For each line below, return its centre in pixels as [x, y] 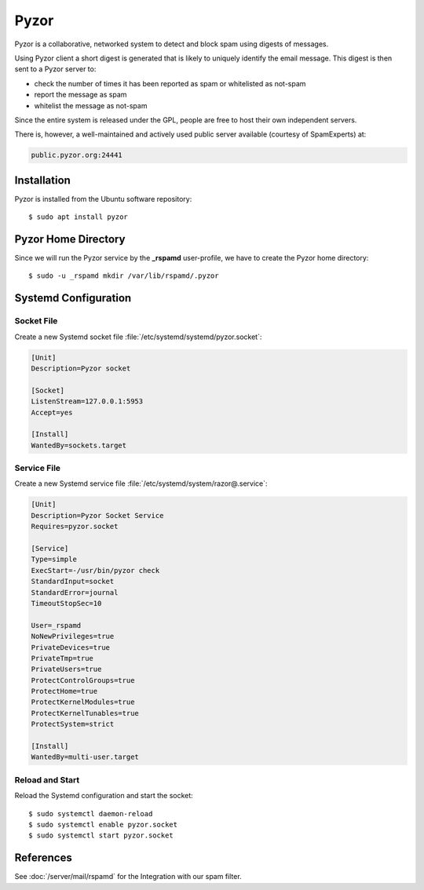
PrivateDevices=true [70, 647]
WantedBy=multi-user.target [85, 757]
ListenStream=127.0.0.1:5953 [87, 401]
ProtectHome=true [64, 691]
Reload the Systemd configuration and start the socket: [104, 796]
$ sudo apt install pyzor [79, 217]
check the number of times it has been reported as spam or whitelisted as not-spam [170, 83]
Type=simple [54, 560]
